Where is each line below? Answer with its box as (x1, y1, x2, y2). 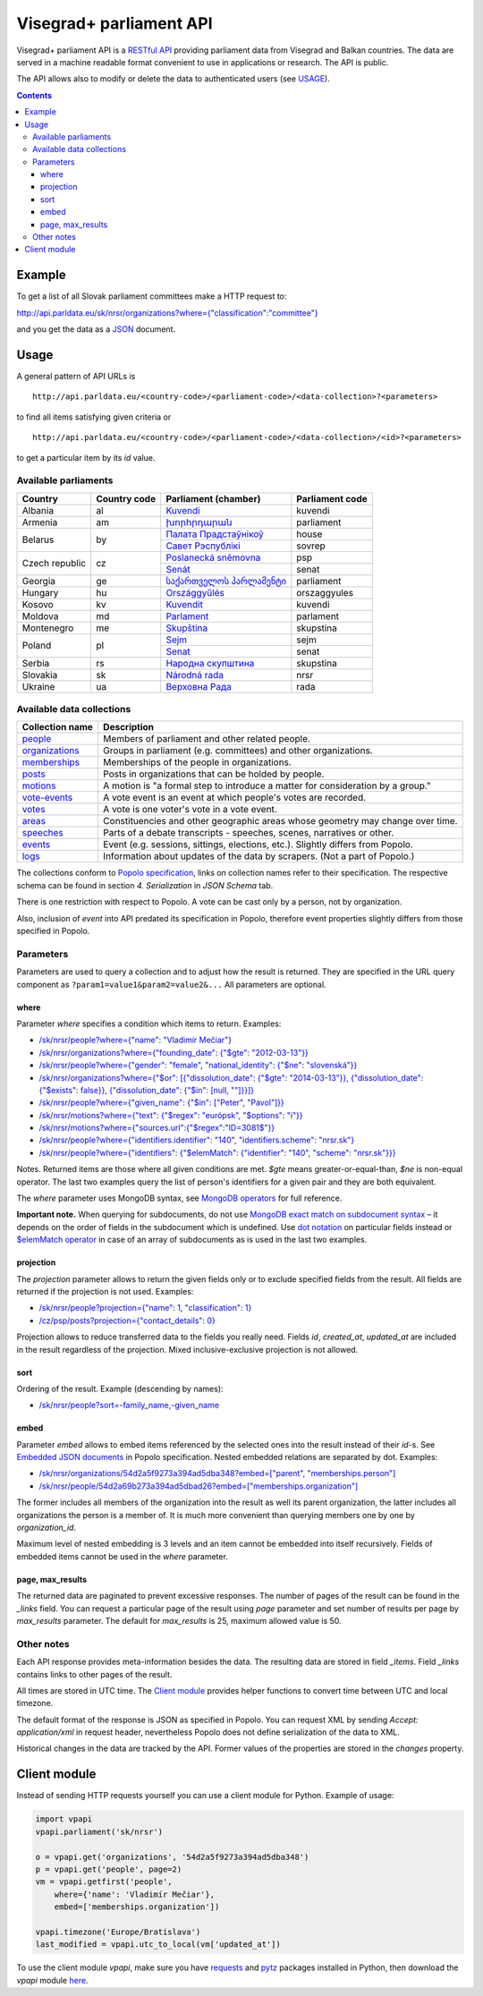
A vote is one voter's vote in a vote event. (103, 803, 277, 816)
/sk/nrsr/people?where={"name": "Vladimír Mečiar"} (38, 1034, 233, 1046)
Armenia (21, 515, 58, 528)
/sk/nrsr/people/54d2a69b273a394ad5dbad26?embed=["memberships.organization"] (38, 1481, 359, 1491)
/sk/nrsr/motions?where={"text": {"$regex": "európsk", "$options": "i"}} (38, 1109, 303, 1120)
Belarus (21, 533, 55, 546)
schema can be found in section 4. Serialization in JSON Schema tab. (16, 879, 274, 890)
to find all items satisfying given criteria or (16, 412, 172, 422)
